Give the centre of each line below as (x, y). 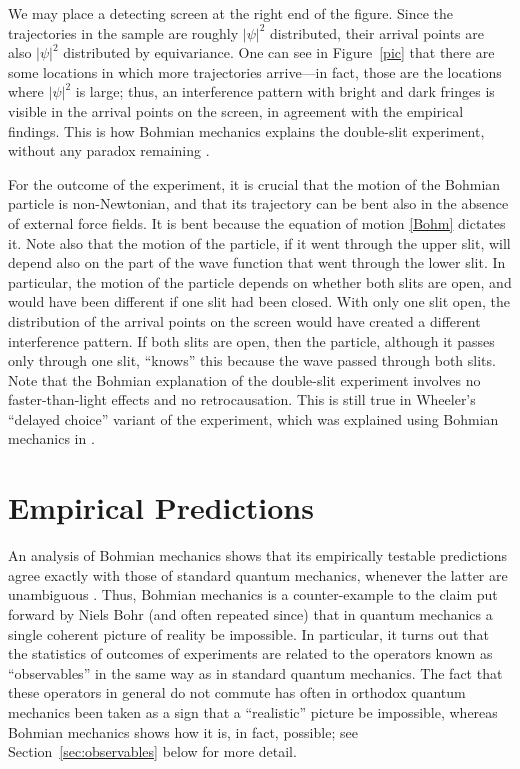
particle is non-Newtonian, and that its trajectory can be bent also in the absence (258, 203)
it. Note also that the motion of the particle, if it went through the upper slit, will (259, 242)
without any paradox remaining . (109, 150)
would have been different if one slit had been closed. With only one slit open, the (259, 301)
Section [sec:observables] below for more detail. (152, 751)
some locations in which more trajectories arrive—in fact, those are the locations (255, 71)
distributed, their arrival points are (377, 32)
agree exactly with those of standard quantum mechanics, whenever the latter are (258, 574)
